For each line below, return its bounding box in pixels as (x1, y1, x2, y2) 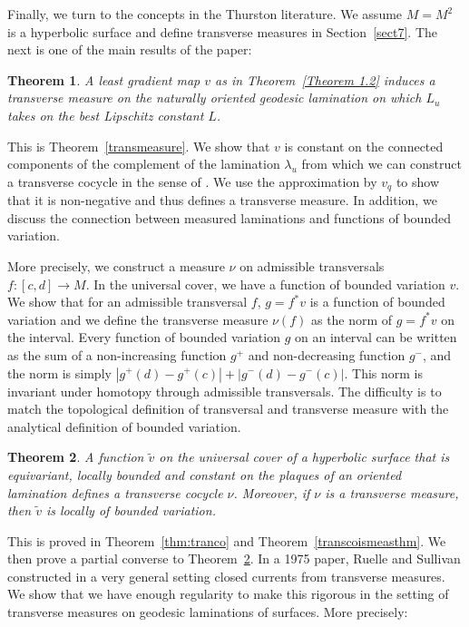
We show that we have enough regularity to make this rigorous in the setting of (7, 584, 449, 603)
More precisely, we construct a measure (7, 256, 225, 275)
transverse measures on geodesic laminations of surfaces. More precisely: (7, 603, 408, 622)
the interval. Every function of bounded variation (7, 328, 280, 347)
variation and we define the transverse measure (7, 309, 269, 328)
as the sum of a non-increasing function (7, 345, 227, 364)
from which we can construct (301, 154, 462, 173)
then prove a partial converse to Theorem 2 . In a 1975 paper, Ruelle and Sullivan (7, 549, 461, 568)
